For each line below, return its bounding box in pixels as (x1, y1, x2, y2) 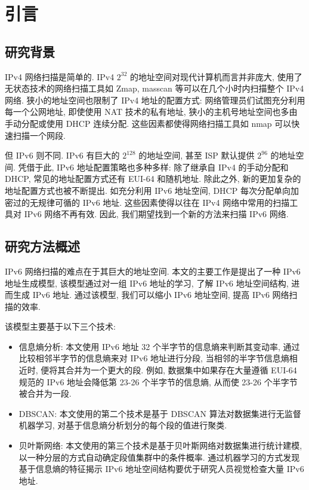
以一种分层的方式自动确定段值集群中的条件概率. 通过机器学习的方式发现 (18, 451, 300, 463)
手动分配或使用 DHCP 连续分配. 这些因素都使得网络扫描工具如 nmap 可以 (5, 117, 292, 129)
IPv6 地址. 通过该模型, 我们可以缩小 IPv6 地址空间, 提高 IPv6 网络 (32, 288, 289, 301)
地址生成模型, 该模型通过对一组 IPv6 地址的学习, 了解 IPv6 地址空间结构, (5, 276, 289, 289)
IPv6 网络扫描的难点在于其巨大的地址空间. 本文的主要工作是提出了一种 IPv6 (5, 264, 301, 277)
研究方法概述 (5, 237, 80, 255)
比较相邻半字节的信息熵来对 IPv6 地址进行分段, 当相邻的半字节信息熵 (18, 352, 289, 364)
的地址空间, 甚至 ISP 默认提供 (138, 149, 255, 162)
